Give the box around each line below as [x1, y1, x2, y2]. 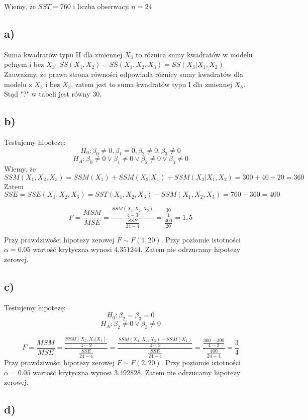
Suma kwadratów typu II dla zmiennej [4, 49, 123, 59]
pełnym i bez [4, 59, 44, 69]
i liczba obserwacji [73, 1, 129, 11]
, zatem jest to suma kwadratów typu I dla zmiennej [71, 78, 232, 89]
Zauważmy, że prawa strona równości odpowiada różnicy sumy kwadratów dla [4, 68, 244, 79]
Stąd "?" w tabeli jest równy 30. [4, 89, 102, 99]
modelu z [4, 78, 32, 89]
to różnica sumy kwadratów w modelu [135, 49, 253, 59]
